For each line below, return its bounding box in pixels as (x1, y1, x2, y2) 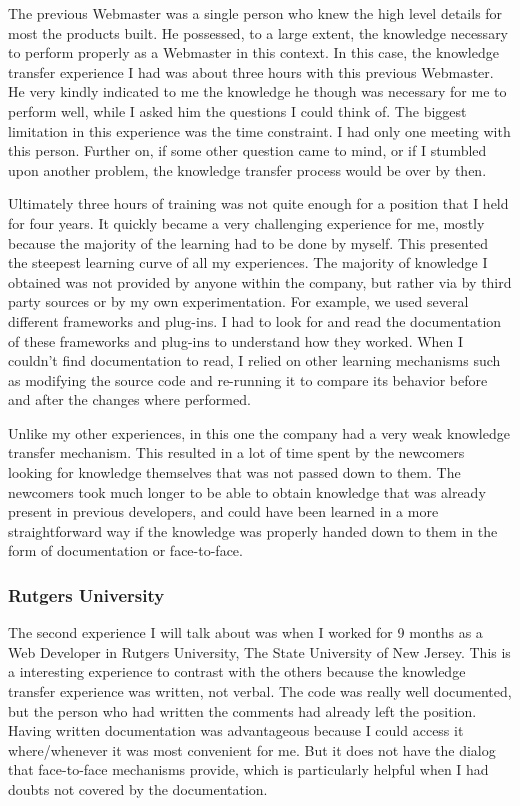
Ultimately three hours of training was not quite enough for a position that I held (8, 193, 509, 214)
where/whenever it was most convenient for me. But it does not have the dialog (8, 739, 496, 760)
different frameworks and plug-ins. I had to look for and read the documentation (8, 310, 502, 331)
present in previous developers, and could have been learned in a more (8, 501, 439, 522)
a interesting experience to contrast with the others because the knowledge (8, 661, 466, 682)
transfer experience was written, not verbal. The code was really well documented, (8, 681, 512, 702)
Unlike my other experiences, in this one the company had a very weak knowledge (8, 422, 510, 443)
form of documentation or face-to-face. (8, 540, 243, 561)
